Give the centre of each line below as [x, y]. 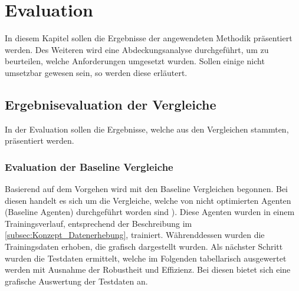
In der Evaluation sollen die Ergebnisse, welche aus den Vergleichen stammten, [147, 129]
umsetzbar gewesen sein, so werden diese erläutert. [96, 72]
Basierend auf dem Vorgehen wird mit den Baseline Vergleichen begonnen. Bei [146, 189]
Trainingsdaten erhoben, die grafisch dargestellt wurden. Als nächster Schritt [144, 247]
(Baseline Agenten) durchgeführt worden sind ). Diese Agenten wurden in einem [150, 212]
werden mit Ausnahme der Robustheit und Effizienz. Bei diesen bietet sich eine [148, 269]
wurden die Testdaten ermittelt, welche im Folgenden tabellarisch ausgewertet [146, 258]
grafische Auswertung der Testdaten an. [76, 281]
